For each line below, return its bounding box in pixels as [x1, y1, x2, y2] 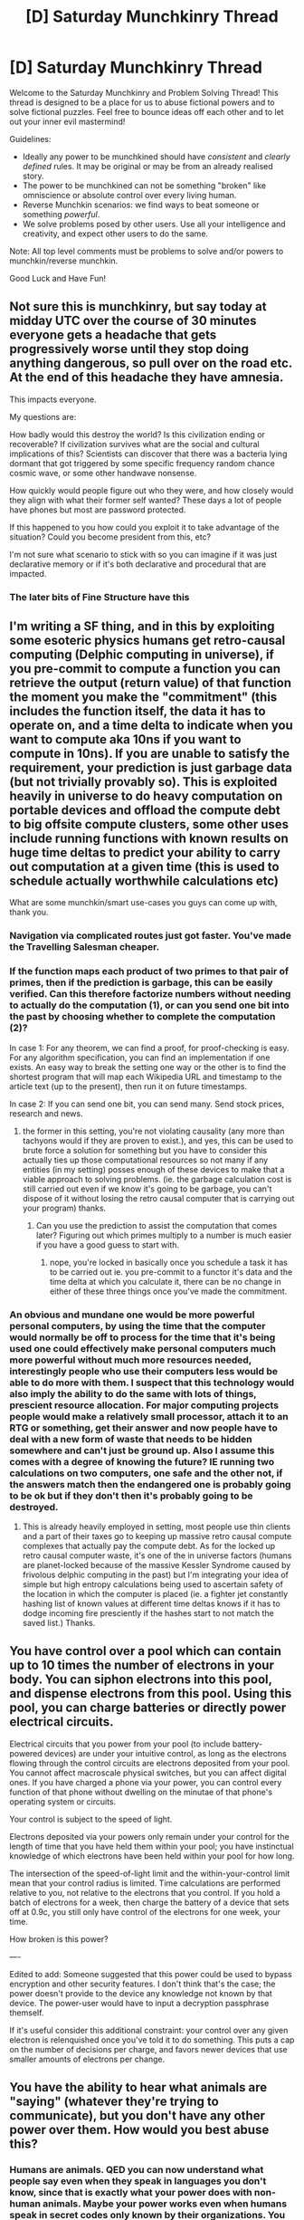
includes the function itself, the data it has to [9, 703, 266, 719]
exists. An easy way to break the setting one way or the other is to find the [9, 1061, 287, 1072]
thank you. [9, 907, 49, 918]
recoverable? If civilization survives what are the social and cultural [9, 438, 260, 449]
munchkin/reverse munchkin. [9, 255, 119, 266]
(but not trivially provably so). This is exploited [9, 774, 278, 789]
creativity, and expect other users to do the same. [22, 228, 209, 239]
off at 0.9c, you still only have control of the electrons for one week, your [9, 1906, 281, 1917]
